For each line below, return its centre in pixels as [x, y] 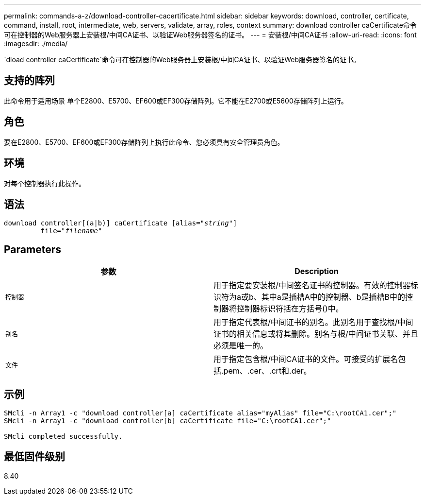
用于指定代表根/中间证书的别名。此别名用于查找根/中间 [313, 322]
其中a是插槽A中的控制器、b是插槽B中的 [333, 297]
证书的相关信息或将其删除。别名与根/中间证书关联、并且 [316, 334]
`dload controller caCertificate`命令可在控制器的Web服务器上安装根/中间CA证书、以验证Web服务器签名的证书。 [182, 60]
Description [317, 271]
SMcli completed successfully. [63, 437]
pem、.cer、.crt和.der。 [267, 371]
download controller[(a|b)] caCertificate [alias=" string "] [121, 223]
